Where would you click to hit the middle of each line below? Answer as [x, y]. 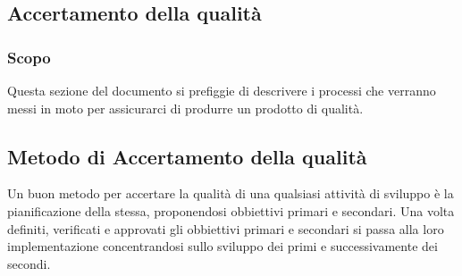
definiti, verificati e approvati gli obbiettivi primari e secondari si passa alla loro [226, 228]
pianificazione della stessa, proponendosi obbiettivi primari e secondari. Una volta [231, 210]
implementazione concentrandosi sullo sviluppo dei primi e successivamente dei [223, 246]
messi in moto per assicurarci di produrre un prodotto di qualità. [185, 108]
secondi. [29, 263]
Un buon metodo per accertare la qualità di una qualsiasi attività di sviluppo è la [231, 193]
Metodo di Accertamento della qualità [187, 156]
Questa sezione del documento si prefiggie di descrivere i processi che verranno [222, 90]
